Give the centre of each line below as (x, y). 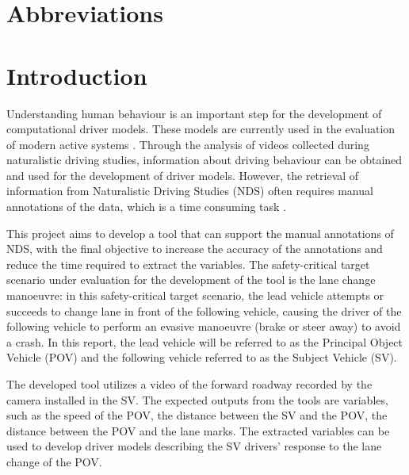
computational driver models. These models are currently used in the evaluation (201, 129)
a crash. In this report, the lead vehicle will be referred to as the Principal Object (205, 341)
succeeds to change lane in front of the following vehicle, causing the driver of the (204, 310)
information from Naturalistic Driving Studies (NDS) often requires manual (190, 191)
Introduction (77, 75)
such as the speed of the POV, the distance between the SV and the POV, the (197, 415)
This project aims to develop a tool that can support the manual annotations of (200, 233)
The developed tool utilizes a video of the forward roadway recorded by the (189, 384)
